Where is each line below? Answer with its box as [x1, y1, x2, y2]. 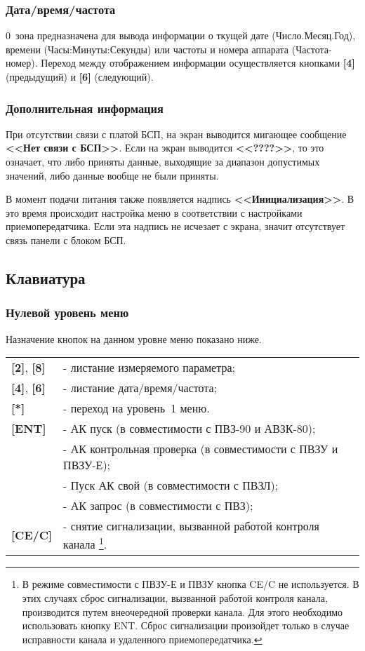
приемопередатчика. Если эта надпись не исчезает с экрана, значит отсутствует [6, 219, 345, 234]
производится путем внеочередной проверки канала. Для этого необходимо [22, 604, 343, 619]
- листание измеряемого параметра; [63, 359, 235, 376]
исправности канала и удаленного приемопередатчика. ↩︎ [22, 631, 263, 646]
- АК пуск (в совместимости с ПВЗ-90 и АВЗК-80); [63, 420, 316, 437]
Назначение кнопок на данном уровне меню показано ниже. [6, 331, 262, 346]
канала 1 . [63, 534, 107, 553]
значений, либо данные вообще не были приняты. [6, 168, 219, 182]
